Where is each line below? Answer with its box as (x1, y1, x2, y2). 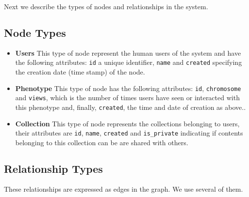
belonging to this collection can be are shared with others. (15, 137, 188, 147)
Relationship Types (4, 161, 103, 176)
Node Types (4, 25, 66, 40)
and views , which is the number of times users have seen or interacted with (15, 92, 240, 103)
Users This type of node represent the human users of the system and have (15, 47, 241, 58)
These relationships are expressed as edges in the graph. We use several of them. (4, 183, 243, 194)
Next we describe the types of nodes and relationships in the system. (4, 1, 208, 11)
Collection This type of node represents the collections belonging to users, (15, 118, 240, 128)
